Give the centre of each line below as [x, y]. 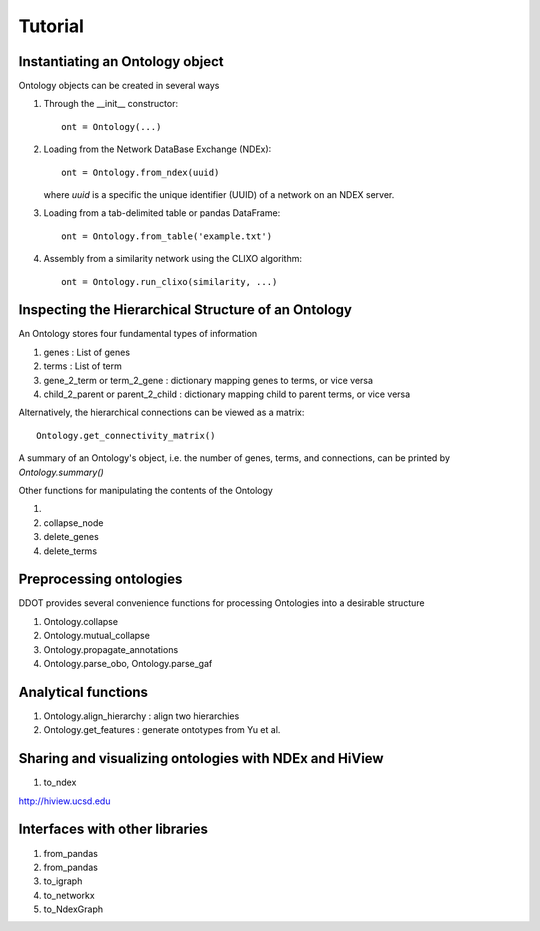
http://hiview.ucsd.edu [64, 801]
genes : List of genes [86, 352]
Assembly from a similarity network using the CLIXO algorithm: [172, 259]
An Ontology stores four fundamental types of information [138, 334]
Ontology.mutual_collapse [96, 636]
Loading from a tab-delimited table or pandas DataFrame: [162, 213]
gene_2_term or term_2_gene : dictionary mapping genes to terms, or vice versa [208, 380]
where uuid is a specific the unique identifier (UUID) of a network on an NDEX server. [219, 195]
